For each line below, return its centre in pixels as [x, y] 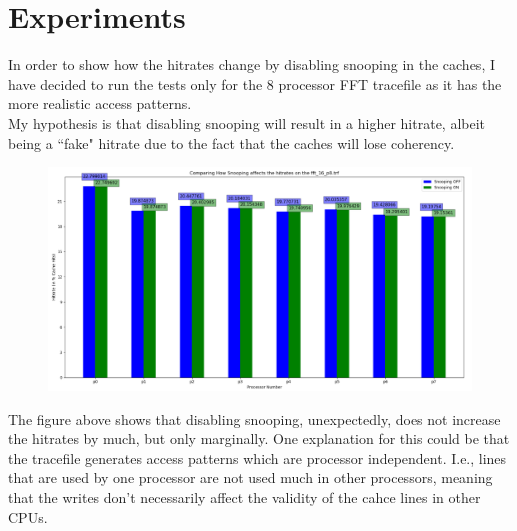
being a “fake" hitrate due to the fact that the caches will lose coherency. [231, 142]
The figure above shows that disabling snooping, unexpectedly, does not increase [254, 418]
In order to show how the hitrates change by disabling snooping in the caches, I [251, 64]
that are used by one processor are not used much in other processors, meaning [250, 477]
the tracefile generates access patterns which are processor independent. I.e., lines [257, 457]
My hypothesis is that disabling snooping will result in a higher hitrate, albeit [247, 122]
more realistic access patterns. [100, 103]
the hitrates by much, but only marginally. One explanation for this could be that [259, 438]
